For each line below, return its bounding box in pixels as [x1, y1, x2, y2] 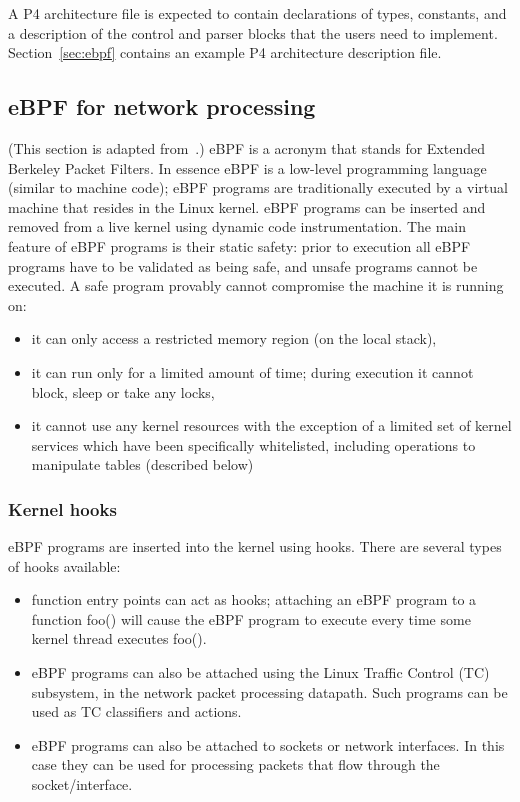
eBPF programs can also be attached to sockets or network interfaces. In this [31, 734, 505, 755]
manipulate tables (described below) [31, 454, 254, 475]
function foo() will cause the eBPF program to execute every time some [31, 608, 471, 629]
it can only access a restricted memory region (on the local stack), [31, 328, 437, 349]
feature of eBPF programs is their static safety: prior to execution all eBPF [8, 235, 471, 256]
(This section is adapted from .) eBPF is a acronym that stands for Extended [8, 137, 485, 158]
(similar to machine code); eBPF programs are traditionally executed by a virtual [8, 177, 508, 198]
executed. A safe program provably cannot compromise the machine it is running [8, 275, 504, 296]
